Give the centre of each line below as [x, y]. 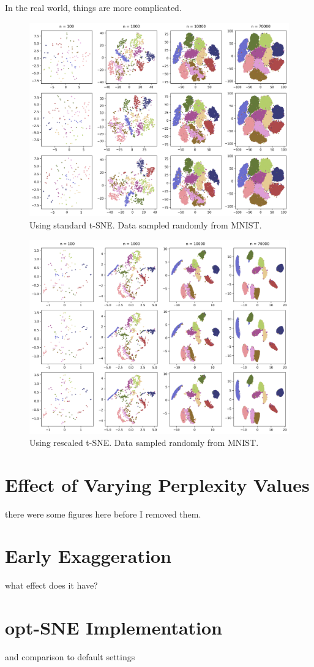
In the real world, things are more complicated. [93, 7]
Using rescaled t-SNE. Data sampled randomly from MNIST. [144, 442]
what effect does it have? [51, 585]
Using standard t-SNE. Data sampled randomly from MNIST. [146, 224]
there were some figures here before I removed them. [103, 514]
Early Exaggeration [88, 556]
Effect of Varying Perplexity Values [157, 484]
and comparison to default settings [70, 657]
